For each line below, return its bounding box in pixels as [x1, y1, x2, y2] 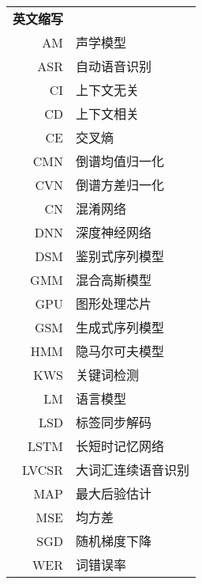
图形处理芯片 [76, 294, 152, 313]
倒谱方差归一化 [76, 176, 165, 194]
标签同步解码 [76, 413, 152, 431]
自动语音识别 [76, 57, 152, 75]
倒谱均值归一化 [76, 152, 165, 170]
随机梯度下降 [76, 532, 152, 550]
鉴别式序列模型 [76, 247, 165, 265]
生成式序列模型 [76, 318, 165, 336]
